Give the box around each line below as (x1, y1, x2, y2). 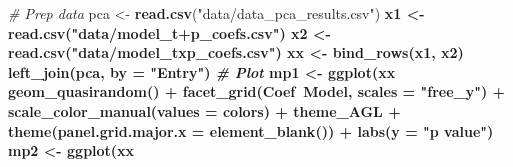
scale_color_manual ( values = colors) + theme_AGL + (8, 100, 401, 121)
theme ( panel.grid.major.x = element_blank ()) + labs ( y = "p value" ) (8, 120, 494, 141)
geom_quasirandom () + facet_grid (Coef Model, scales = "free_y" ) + (8, 81, 506, 102)
